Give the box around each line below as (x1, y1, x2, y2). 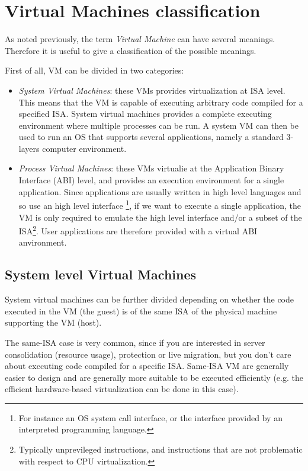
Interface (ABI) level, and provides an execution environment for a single (18, 174, 284, 186)
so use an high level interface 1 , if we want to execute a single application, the (18, 198, 301, 211)
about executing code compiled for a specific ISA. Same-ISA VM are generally (5, 359, 289, 372)
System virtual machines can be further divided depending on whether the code (5, 293, 294, 305)
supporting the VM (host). (5, 316, 102, 329)
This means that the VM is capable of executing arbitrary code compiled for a (18, 96, 303, 108)
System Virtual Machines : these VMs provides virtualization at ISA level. (18, 84, 285, 96)
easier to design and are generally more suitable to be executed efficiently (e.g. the (5, 371, 303, 383)
